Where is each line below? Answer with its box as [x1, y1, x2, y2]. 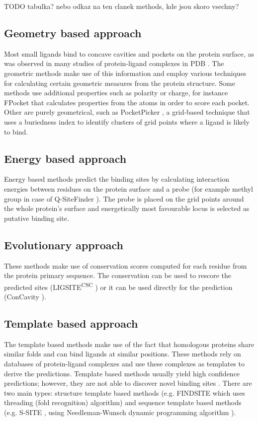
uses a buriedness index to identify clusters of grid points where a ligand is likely [4, 116, 250, 127]
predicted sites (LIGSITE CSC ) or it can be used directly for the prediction [4, 280, 233, 292]
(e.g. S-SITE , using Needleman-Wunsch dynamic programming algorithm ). [4, 407, 236, 417]
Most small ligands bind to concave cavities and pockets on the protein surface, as [4, 48, 255, 59]
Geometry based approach [4, 25, 142, 40]
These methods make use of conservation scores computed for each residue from [4, 260, 247, 271]
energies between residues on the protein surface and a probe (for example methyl [4, 183, 254, 194]
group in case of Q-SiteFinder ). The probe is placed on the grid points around [4, 193, 244, 204]
